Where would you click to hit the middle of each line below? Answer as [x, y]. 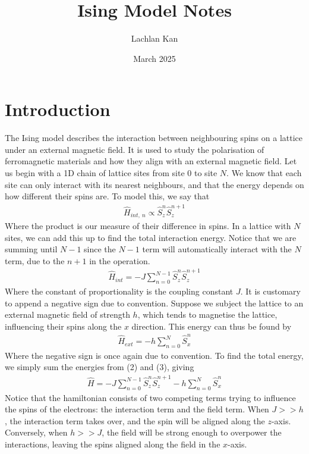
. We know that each [264, 173]
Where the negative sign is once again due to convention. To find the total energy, [154, 355]
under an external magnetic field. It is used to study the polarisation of [135, 149]
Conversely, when [36, 432]
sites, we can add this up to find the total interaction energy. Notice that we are [151, 237]
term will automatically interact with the [217, 249]
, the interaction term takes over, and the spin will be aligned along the [135, 420]
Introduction [58, 109]
